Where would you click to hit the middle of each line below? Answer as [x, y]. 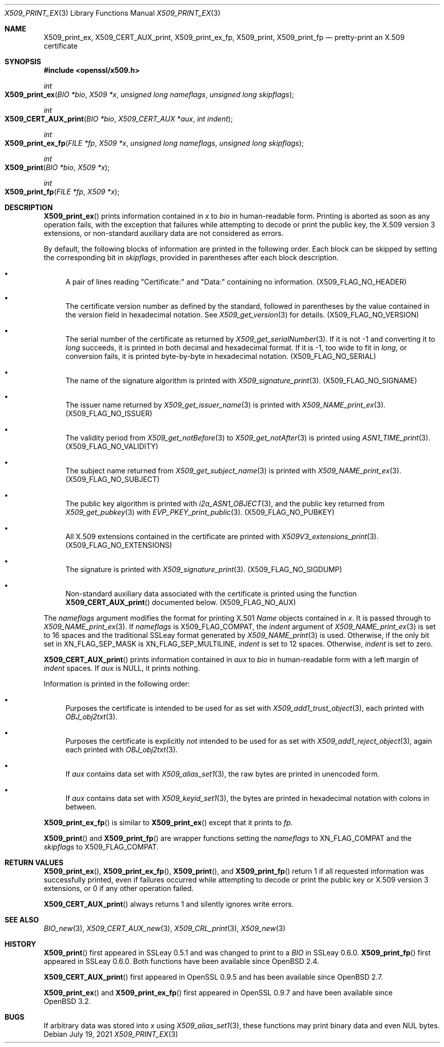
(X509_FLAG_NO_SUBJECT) [113, 479]
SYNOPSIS [23, 62]
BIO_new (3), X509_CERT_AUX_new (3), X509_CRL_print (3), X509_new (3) [165, 928]
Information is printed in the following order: [117, 684]
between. [81, 807]
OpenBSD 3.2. [67, 1001]
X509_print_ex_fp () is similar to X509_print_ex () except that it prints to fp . [168, 822]
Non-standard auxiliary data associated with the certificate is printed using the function [211, 594]
